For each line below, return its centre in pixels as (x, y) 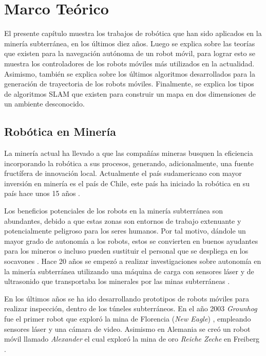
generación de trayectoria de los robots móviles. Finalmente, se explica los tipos (129, 84)
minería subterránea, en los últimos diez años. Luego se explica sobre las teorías (130, 43)
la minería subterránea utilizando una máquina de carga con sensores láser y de (129, 271)
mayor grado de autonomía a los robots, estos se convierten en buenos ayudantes (131, 241)
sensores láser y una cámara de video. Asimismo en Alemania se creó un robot (127, 328)
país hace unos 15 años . (42, 193)
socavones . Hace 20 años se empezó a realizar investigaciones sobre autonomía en (133, 261)
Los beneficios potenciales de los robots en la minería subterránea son (113, 211)
